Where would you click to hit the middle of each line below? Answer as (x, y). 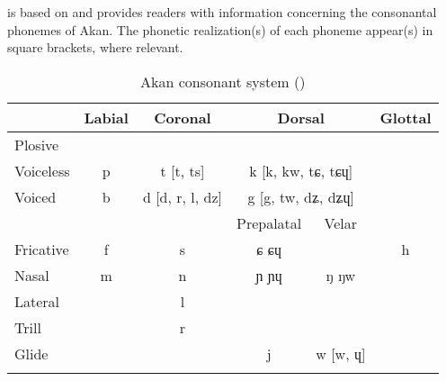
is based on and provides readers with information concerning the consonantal (222, 12)
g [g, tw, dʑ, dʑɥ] (301, 196)
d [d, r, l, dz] (182, 196)
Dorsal (301, 117)
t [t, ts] (183, 170)
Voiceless (42, 170)
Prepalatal (269, 222)
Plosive (37, 144)
